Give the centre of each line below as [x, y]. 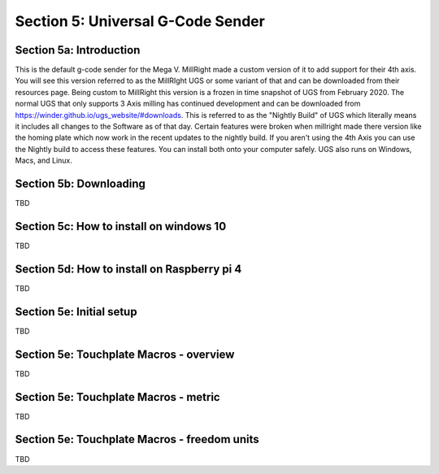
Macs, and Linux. [44, 161]
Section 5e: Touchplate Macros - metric [117, 397]
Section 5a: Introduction [78, 50]
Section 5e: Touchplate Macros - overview [125, 354]
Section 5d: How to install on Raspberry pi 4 [128, 269]
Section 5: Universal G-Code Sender [140, 21]
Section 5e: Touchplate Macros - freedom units [137, 439]
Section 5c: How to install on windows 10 [121, 226]
